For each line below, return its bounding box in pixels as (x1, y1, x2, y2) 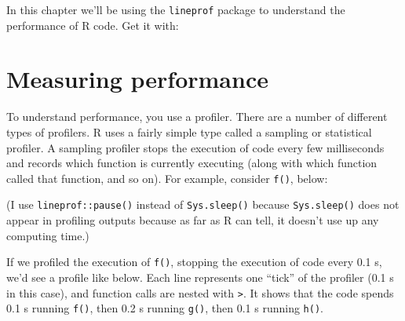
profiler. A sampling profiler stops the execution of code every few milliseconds (6, 139, 385, 155)
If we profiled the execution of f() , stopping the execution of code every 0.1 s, (6, 254, 382, 270)
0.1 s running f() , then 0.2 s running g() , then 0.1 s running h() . (6, 300, 323, 316)
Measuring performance (6, 63, 268, 95)
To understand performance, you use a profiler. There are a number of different (6, 108, 388, 125)
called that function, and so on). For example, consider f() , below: (6, 170, 328, 186)
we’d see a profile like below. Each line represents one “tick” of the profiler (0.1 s (6, 268, 394, 285)
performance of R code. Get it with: (6, 16, 179, 33)
